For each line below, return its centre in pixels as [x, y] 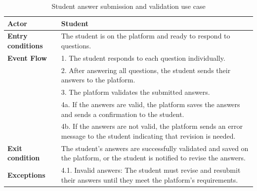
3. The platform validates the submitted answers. [135, 92]
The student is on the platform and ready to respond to [146, 36]
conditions [25, 46]
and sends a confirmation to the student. [123, 114]
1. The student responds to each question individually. [143, 57]
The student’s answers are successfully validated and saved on [155, 148]
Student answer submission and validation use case [128, 6]
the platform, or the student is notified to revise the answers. [153, 158]
